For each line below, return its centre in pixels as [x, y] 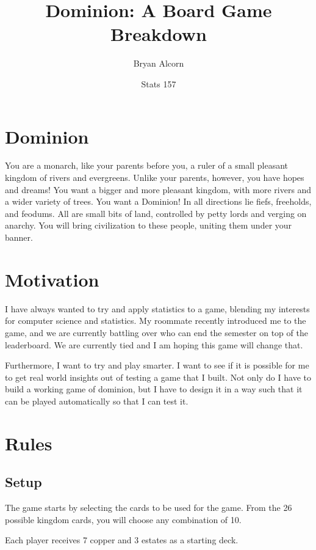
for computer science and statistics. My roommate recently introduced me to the [156, 321]
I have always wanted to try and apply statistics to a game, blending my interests [157, 308]
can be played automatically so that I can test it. [97, 401]
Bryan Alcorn [159, 63]
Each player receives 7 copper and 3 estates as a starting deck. [122, 540]
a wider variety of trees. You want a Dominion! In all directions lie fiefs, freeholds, [158, 201]
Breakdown [159, 34]
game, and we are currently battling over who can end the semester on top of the [156, 332]
